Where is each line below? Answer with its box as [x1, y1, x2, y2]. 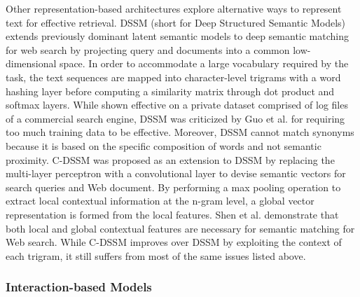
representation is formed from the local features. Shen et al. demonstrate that [6, 207, 339, 221]
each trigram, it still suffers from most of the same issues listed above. [6, 248, 306, 263]
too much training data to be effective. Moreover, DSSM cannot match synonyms [6, 125, 354, 139]
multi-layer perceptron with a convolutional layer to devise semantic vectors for [6, 166, 346, 181]
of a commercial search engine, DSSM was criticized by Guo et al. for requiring [6, 111, 345, 125]
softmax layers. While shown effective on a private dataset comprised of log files [6, 97, 348, 112]
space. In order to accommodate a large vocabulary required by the [60, 56, 349, 71]
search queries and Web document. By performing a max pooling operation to [6, 179, 341, 194]
